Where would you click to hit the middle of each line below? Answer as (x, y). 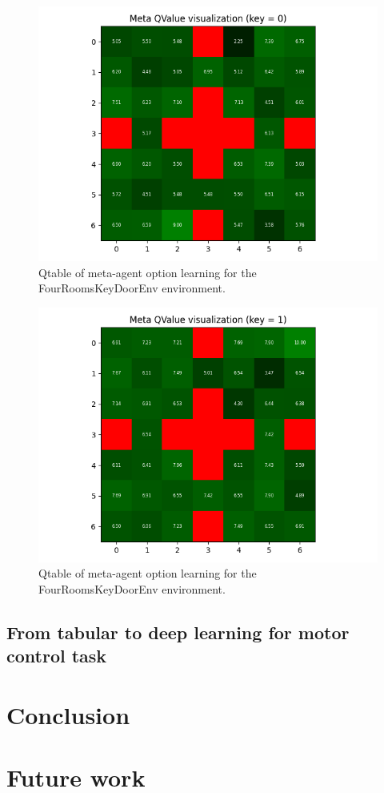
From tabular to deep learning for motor (178, 632)
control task (57, 656)
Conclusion (68, 714)
